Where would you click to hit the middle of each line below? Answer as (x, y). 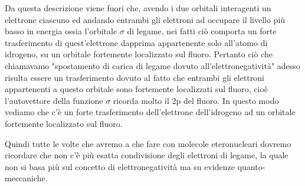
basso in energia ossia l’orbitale (61, 31)
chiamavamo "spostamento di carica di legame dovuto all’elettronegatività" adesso (152, 65)
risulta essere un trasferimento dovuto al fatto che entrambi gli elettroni (135, 77)
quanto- (251, 166)
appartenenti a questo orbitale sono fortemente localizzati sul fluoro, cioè (137, 89)
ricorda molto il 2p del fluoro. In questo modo (196, 100)
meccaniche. (26, 178)
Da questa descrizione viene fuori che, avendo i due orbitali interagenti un (138, 8)
